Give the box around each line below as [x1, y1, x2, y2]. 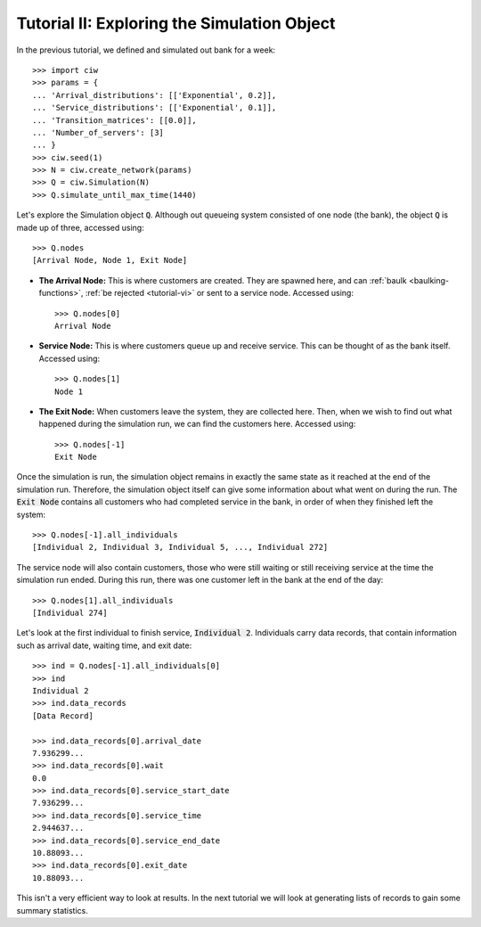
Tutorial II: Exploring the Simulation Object [16, 13, 336, 33]
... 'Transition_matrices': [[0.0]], [32, 115, 198, 125]
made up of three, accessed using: [16, 222, 144, 233]
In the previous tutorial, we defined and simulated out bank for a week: [16, 45, 276, 55]
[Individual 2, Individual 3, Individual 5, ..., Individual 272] [32, 542, 329, 553]
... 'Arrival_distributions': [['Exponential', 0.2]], [32, 90, 277, 100]
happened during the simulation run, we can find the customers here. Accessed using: [38, 419, 356, 430]
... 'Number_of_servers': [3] [32, 127, 165, 137]
